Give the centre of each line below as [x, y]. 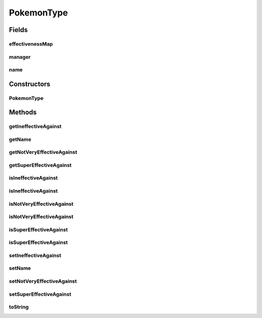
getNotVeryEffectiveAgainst [43, 152]
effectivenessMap [31, 44]
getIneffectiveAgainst [35, 127]
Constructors [30, 84]
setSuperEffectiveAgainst [40, 294]
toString [19, 307]
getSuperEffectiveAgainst [40, 165]
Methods [23, 112]
